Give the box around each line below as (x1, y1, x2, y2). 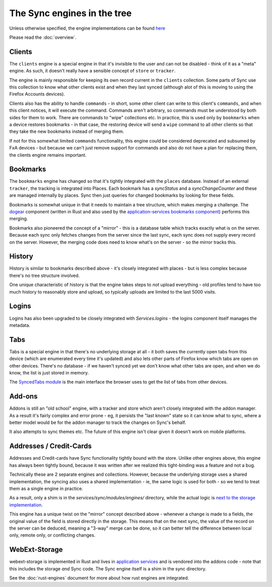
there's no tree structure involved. (9, 272, 80, 278)
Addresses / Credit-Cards (9, 442, 92, 451)
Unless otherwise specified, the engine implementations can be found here (9, 25, 166, 31)
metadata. (9, 322, 30, 328)
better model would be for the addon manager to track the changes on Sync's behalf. (9, 419, 186, 425)
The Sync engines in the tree (9, 8, 132, 19)
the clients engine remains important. (9, 152, 87, 158)
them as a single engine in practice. (9, 485, 83, 491)
